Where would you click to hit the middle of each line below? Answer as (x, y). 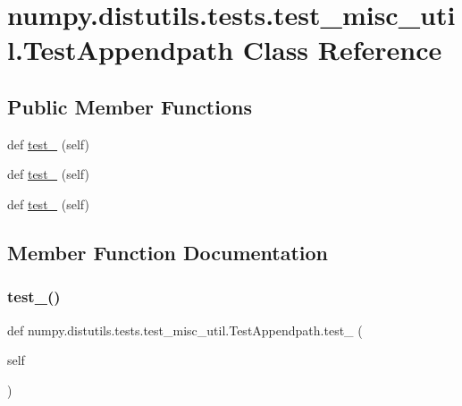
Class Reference (342, 50)
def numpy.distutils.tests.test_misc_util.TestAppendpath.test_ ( (185, 330)
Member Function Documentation (168, 252)
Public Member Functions (130, 106)
